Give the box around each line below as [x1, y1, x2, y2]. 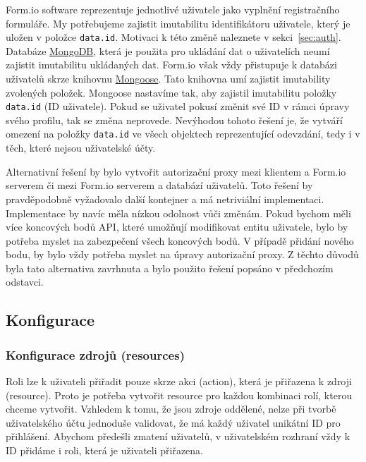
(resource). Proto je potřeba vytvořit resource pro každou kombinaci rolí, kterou [6, 387, 353, 402]
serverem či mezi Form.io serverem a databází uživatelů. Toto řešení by [6, 178, 313, 193]
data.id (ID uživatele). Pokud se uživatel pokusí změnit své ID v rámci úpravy [6, 99, 350, 114]
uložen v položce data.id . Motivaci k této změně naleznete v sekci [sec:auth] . [6, 30, 341, 44]
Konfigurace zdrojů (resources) [6, 346, 185, 363]
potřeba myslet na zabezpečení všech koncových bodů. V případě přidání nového [6, 233, 354, 248]
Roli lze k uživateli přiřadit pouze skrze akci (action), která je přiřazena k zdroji [6, 374, 352, 389]
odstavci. [6, 274, 44, 289]
